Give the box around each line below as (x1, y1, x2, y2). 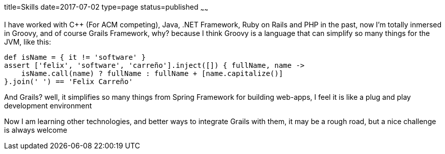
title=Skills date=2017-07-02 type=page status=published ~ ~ (4, 3, 208, 13)
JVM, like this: (4, 37, 51, 46)
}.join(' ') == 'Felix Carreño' (4, 77, 133, 86)
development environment (4, 101, 92, 110)
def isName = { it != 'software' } (4, 53, 146, 61)
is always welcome (4, 125, 67, 134)
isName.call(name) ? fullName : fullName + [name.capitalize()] (21, 69, 283, 78)
